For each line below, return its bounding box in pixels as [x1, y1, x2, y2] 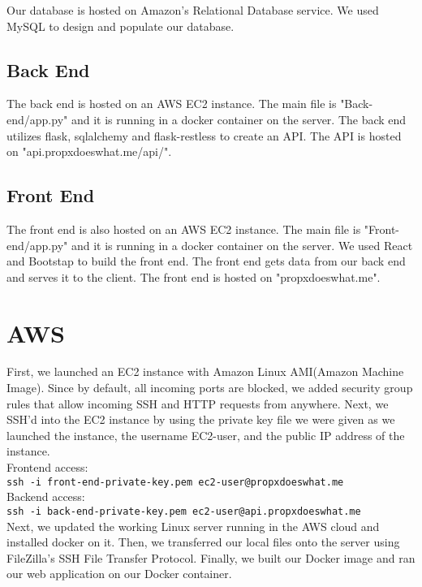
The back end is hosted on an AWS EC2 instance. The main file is [6, 95, 337, 112]
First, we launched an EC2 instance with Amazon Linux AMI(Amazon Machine [6, 363, 404, 380]
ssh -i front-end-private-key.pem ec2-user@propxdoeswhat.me [6, 476, 344, 488]
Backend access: [6, 488, 85, 505]
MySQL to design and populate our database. [6, 17, 235, 34]
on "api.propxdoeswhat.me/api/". [6, 143, 172, 160]
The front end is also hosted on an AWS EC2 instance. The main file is [6, 220, 361, 237]
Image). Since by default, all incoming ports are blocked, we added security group [6, 379, 413, 396]
